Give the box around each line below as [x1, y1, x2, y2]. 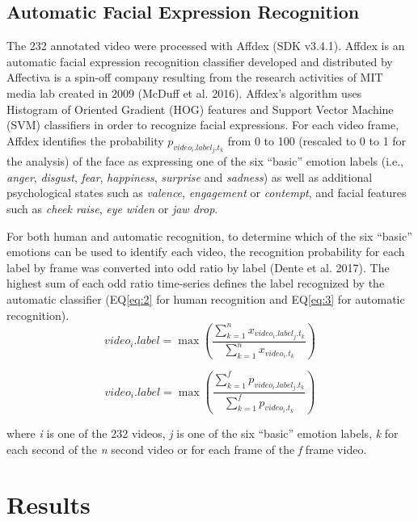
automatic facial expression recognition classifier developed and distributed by [6, 53, 393, 69]
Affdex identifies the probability [6, 132, 164, 149]
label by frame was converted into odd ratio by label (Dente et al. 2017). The [6, 258, 390, 275]
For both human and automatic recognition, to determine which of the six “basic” [6, 227, 412, 244]
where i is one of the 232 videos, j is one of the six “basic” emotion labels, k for [6, 425, 399, 442]
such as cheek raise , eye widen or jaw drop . [6, 200, 218, 216]
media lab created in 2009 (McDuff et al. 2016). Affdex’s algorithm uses [6, 84, 362, 101]
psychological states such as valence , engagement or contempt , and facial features [6, 184, 407, 201]
